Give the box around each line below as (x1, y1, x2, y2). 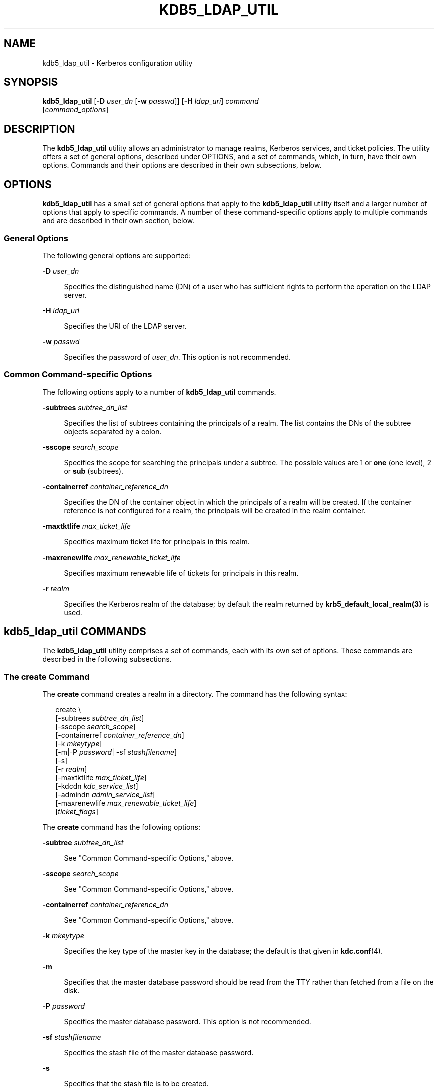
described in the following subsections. (42, 655, 172, 664)
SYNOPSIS (4, 76, 58, 89)
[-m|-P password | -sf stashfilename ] (55, 748, 177, 757)
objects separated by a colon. (64, 427, 162, 436)
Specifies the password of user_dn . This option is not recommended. (64, 352, 291, 361)
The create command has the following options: (42, 823, 201, 832)
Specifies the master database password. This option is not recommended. (64, 1017, 311, 1026)
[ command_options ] (42, 105, 109, 114)
